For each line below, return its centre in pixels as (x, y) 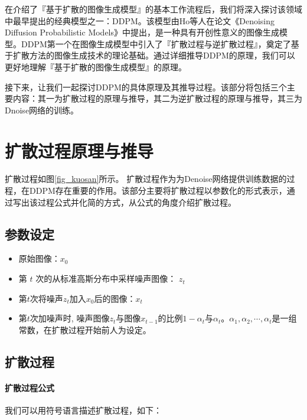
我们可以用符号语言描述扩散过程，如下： (83, 410)
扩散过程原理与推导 (79, 150)
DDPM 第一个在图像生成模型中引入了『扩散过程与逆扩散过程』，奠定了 (156, 43)
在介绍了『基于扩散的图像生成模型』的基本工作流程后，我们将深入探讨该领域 (153, 9)
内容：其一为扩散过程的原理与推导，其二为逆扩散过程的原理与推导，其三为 (157, 98)
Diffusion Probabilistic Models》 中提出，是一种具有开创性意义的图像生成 (142, 32)
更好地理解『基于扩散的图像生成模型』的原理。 (96, 66)
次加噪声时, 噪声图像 (70, 318)
